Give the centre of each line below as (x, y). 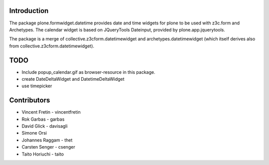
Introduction (29, 11)
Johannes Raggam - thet (47, 140)
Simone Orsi (34, 133)
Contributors (30, 100)
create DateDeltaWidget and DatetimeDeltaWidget (73, 79)
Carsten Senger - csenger (49, 147)
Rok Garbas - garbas (43, 119)
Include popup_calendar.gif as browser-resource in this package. (88, 72)
